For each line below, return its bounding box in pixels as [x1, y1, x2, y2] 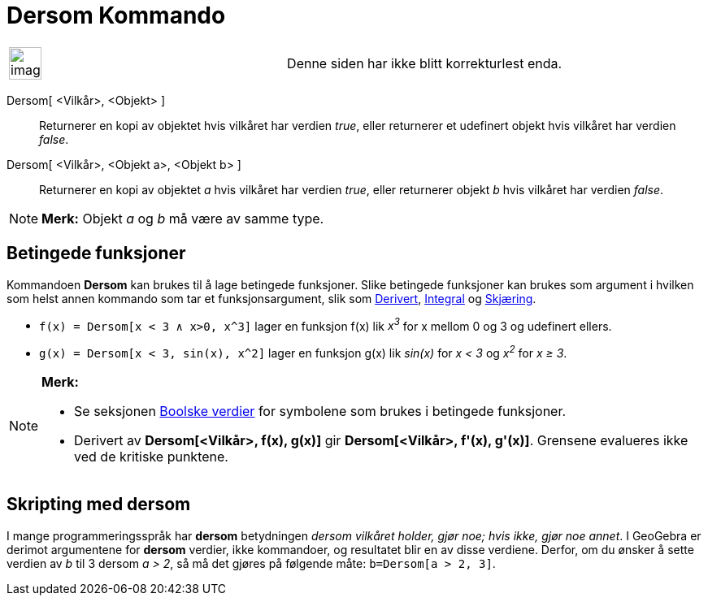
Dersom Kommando [7, 2, 226, 29]
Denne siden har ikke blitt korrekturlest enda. [287, 54, 562, 71]
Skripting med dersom [7, 494, 191, 515]
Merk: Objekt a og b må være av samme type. [41, 210, 324, 227]
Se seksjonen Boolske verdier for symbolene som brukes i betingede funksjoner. [74, 402, 567, 419]
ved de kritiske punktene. [74, 448, 228, 465]
